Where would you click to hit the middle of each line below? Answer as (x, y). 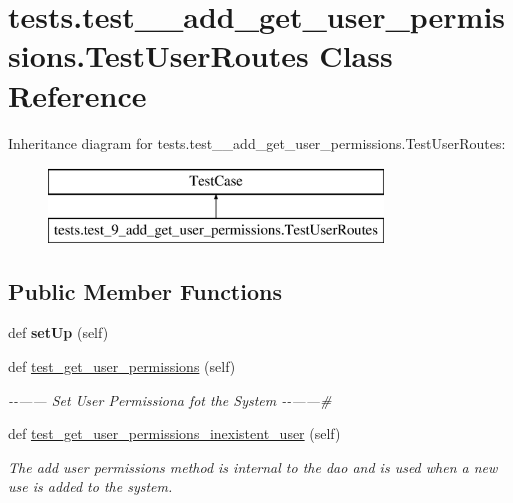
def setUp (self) (58, 332)
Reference (77, 94)
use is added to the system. (90, 486)
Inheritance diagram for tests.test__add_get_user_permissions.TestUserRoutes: (257, 142)
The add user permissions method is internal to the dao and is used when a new (253, 466)
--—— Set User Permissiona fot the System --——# (170, 399)
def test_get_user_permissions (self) (122, 366)
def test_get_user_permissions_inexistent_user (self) (174, 433)
